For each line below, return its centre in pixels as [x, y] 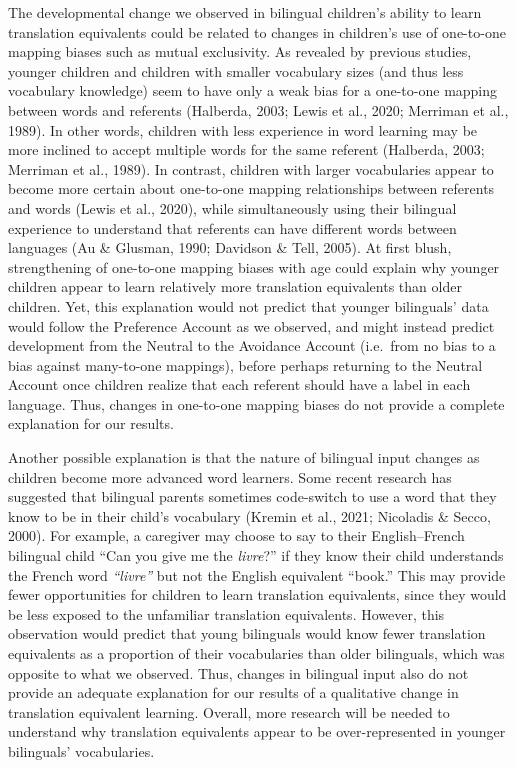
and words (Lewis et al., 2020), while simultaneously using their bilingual [232, 207]
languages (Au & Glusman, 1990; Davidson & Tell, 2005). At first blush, [230, 247]
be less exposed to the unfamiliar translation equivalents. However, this [226, 613]
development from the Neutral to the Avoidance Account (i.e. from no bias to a [252, 345]
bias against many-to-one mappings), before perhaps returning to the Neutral [245, 364]
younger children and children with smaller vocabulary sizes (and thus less [236, 70]
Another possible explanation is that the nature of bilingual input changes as [244, 457]
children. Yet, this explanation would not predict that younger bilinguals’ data [248, 305]
